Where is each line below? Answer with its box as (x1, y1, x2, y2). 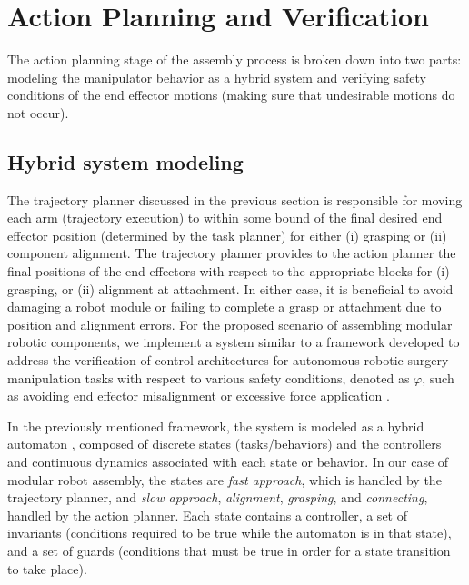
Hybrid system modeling (7, 147, 244, 175)
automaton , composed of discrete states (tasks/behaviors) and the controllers (7, 434, 442, 453)
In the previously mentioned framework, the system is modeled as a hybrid (7, 416, 424, 435)
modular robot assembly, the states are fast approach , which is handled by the (7, 470, 442, 489)
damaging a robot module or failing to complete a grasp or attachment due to (7, 297, 442, 316)
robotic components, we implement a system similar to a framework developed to (7, 332, 460, 352)
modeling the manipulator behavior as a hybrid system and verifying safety (7, 67, 426, 86)
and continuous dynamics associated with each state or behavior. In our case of (7, 452, 449, 471)
